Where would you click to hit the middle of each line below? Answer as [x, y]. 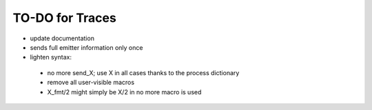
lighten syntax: [51, 57]
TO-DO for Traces [64, 18]
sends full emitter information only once [86, 47]
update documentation [62, 38]
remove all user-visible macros [91, 83]
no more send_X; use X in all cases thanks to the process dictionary [143, 72]
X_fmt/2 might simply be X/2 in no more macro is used [124, 92]
